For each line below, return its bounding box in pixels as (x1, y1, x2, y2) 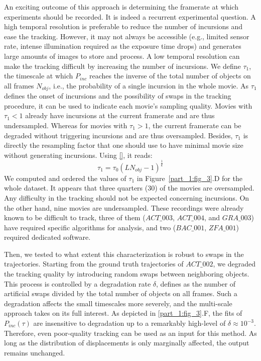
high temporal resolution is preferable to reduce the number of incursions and (4, 21, 243, 32)
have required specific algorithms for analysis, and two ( (4, 222, 176, 232)
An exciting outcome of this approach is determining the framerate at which (4, 2, 238, 12)
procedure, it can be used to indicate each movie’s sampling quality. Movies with (4, 100, 252, 111)
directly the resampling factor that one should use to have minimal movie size (4, 140, 243, 150)
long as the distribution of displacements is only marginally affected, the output (4, 337, 249, 348)
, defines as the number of (156, 278, 236, 289)
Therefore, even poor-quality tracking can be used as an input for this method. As (4, 327, 257, 338)
